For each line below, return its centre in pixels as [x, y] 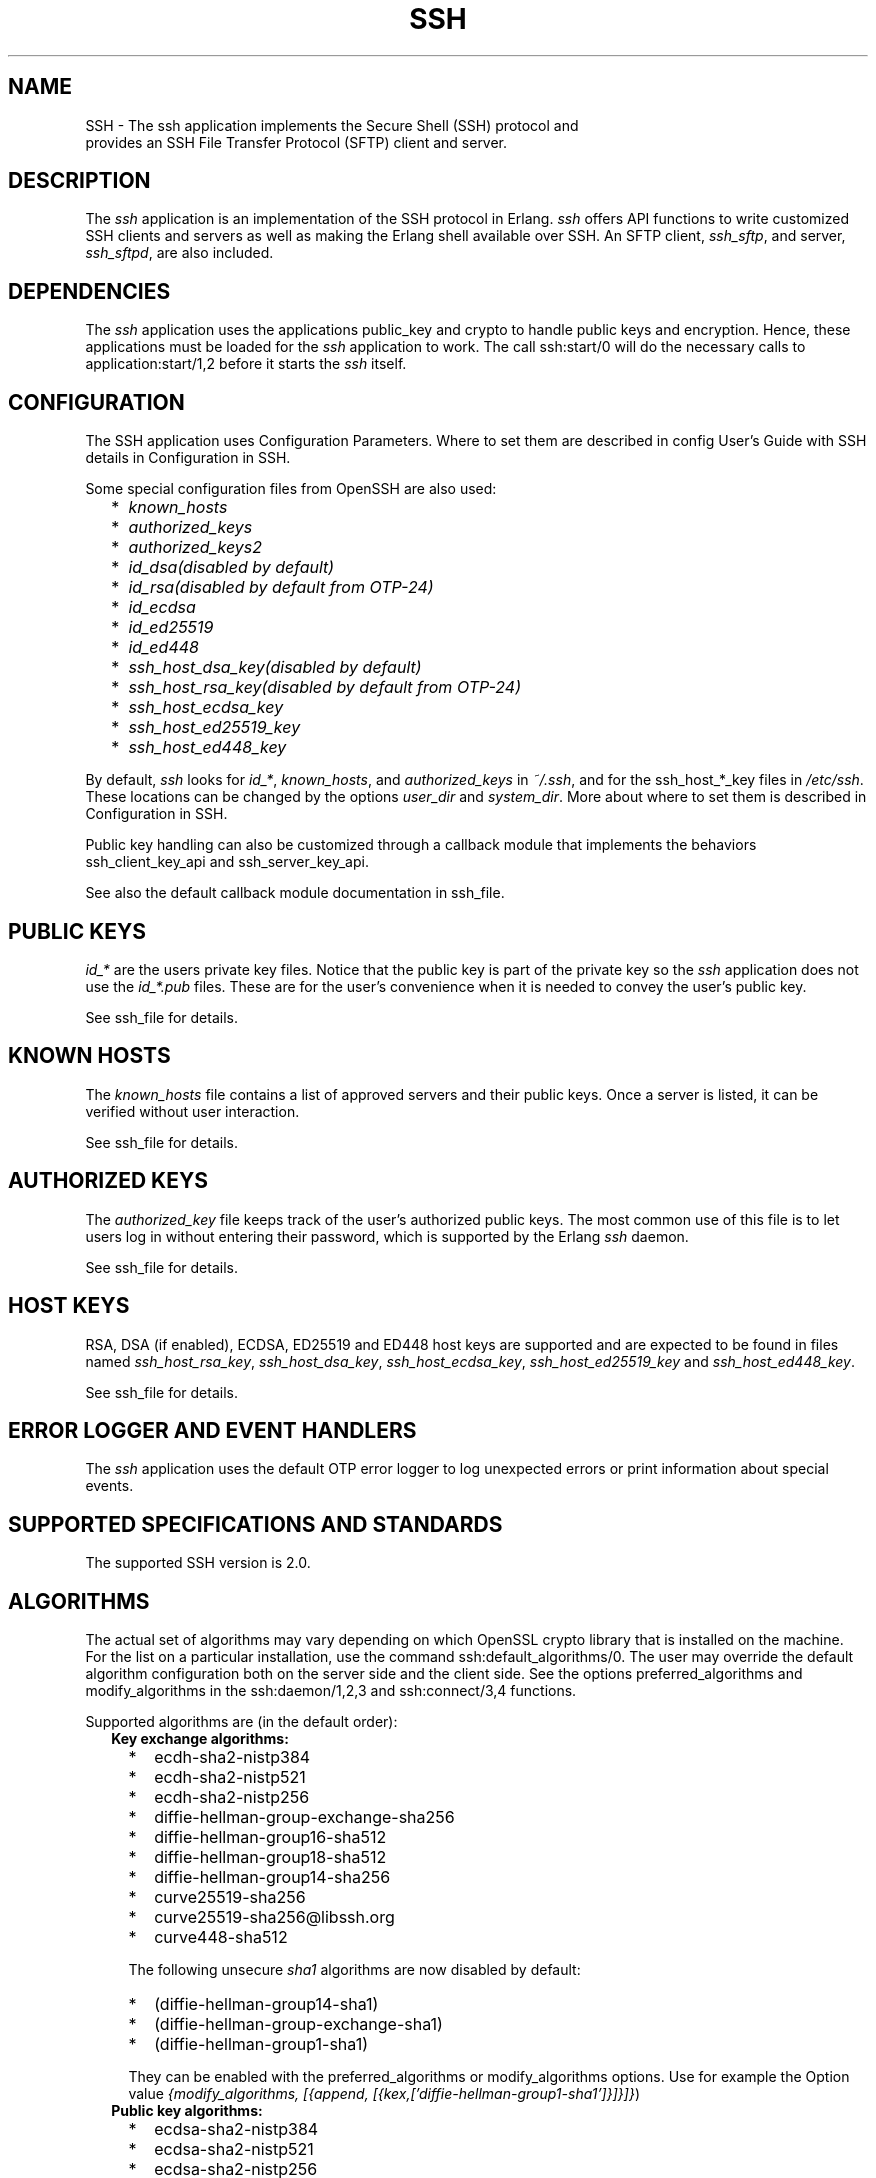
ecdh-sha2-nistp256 [232, 1797]
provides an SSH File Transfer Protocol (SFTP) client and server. [296, 142]
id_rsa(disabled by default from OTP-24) [281, 587]
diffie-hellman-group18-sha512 [270, 1857]
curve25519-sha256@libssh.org [274, 1917]
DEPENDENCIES [89, 291]
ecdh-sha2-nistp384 [232, 1757]
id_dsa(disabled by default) [231, 567]
